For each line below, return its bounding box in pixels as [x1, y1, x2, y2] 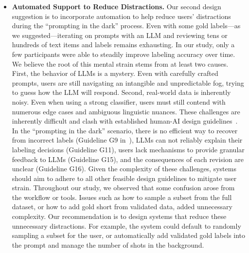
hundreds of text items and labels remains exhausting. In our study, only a [12, 39, 235, 50]
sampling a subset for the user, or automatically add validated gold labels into [12, 230, 246, 240]
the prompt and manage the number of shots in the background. [12, 239, 204, 250]
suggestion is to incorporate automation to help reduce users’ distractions [12, 11, 231, 21]
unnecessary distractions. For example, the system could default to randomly [12, 220, 241, 231]
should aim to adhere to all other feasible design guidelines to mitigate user [12, 173, 237, 183]
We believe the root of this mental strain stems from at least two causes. [12, 58, 229, 69]
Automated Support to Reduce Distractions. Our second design [12, 1, 221, 11]
